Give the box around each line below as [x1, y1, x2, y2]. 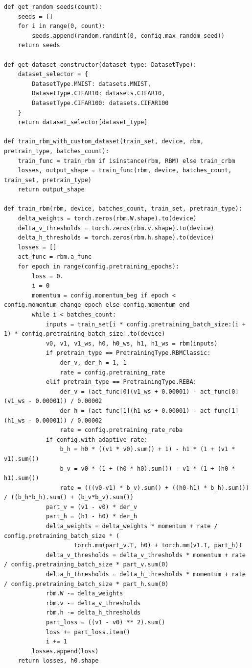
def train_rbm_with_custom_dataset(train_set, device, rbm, [4, 138, 204, 145]
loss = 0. [32, 272, 64, 280]
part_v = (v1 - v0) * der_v [46, 503, 137, 510]
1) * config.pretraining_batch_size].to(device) [4, 330, 165, 338]
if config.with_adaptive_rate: [46, 436, 148, 443]
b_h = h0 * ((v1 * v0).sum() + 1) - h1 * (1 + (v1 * [60, 446, 235, 453]
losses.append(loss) [32, 647, 99, 655]
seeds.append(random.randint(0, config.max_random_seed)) [32, 32, 225, 39]
